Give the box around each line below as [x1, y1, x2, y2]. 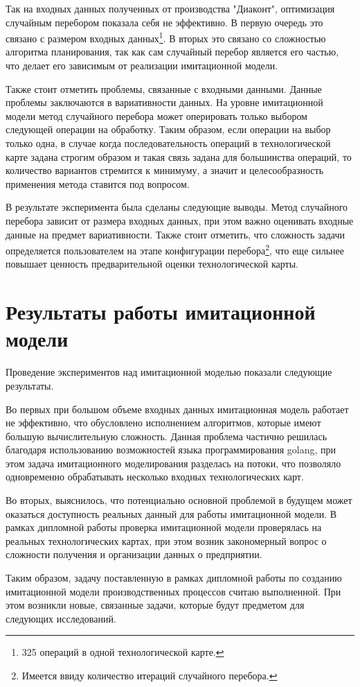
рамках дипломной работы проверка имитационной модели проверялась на [6, 520, 322, 534]
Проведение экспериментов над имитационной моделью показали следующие [6, 365, 332, 379]
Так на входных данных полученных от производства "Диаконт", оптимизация [6, 1, 335, 15]
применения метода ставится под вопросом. [6, 176, 190, 191]
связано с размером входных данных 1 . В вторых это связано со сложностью [6, 29, 326, 45]
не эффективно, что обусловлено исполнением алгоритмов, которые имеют [6, 415, 321, 430]
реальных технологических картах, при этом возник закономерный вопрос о [6, 533, 327, 548]
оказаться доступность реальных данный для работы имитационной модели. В [6, 506, 337, 521]
